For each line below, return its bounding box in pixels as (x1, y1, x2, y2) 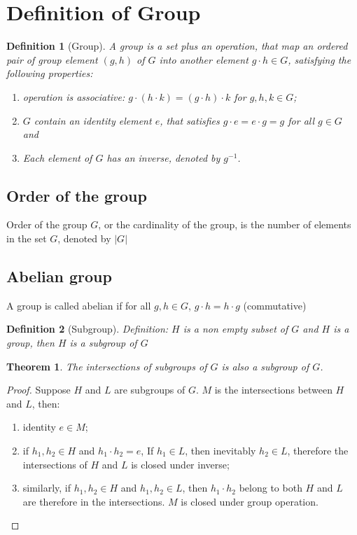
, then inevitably (185, 443, 256, 458)
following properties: (6, 66, 93, 81)
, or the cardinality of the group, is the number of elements (98, 217, 351, 232)
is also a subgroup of (221, 359, 309, 373)
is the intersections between (214, 382, 332, 397)
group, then (6, 335, 55, 350)
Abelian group (6, 265, 112, 287)
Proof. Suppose (6, 382, 71, 397)
